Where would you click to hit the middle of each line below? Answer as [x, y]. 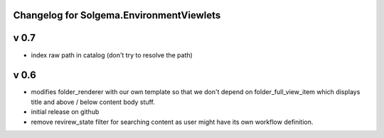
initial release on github [65, 112]
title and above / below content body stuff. [93, 102]
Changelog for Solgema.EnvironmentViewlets [117, 15]
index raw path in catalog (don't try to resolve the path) [112, 55]
